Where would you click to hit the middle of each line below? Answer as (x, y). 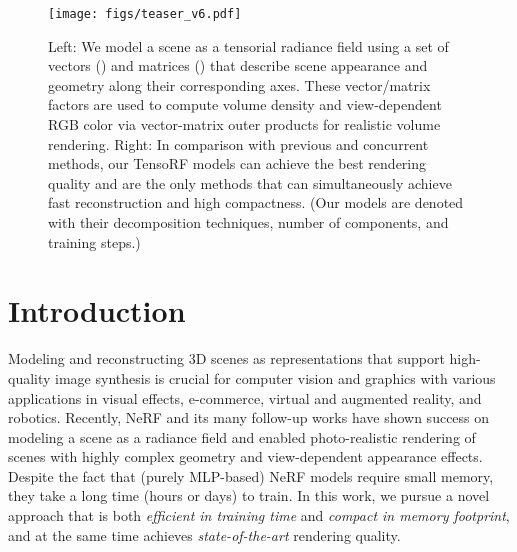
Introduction (97, 310)
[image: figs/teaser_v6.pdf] (145, 14)
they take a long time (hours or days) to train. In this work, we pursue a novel (249, 495)
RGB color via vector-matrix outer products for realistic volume (244, 124)
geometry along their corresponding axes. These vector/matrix (239, 84)
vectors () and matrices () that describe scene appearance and (238, 65)
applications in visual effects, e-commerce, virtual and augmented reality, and (245, 397)
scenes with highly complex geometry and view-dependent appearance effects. (245, 456)
